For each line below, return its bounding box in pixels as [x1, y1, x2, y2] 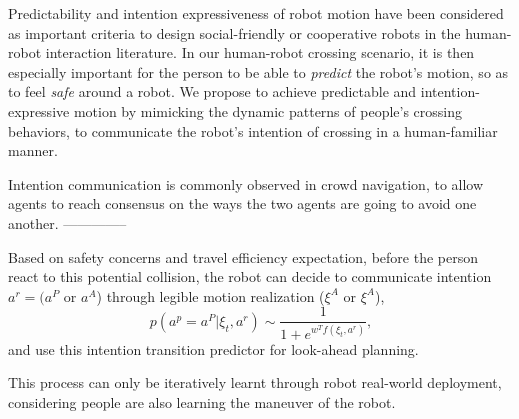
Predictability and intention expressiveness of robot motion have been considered [8, 3, 504, 23]
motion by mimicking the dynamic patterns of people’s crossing [73, 100, 463, 121]
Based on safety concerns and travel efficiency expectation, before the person [8, 246, 479, 267]
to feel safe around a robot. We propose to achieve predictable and [8, 81, 417, 102]
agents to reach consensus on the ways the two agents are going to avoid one [8, 193, 477, 214]
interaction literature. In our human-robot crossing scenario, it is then [45, 42, 475, 63]
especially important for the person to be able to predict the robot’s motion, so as [8, 61, 509, 82]
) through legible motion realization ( [96, 285, 325, 306]
